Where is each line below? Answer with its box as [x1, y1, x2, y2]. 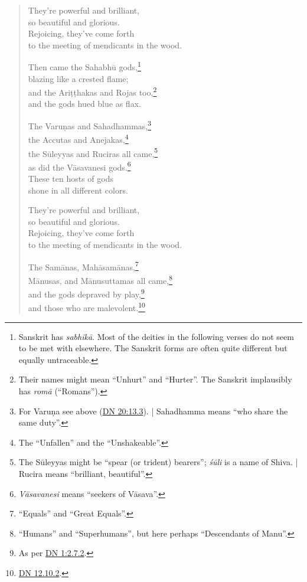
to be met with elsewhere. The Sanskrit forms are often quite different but [18, 342, 288, 354]
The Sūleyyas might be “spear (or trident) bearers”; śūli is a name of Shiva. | [18, 456, 298, 468]
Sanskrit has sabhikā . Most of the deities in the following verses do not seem [18, 330, 294, 342]
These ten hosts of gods [28, 172, 113, 185]
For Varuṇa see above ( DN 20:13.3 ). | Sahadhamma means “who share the [18, 404, 288, 417]
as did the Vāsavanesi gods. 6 [28, 159, 131, 173]
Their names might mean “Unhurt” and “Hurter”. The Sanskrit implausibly [18, 373, 292, 385]
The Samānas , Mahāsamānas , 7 [28, 259, 139, 273]
